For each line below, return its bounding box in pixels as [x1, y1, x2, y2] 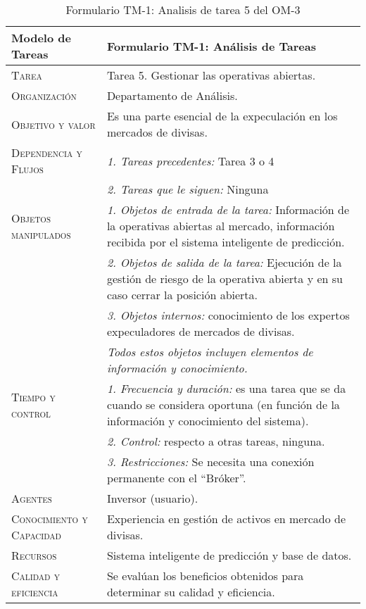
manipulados [11, 225, 71, 242]
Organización [11, 87, 77, 103]
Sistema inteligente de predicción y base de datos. [106, 547, 352, 563]
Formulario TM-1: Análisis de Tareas [106, 37, 316, 54]
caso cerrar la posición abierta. [106, 287, 258, 303]
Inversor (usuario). [106, 490, 198, 506]
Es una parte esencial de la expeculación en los [106, 108, 338, 124]
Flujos [11, 161, 44, 177]
